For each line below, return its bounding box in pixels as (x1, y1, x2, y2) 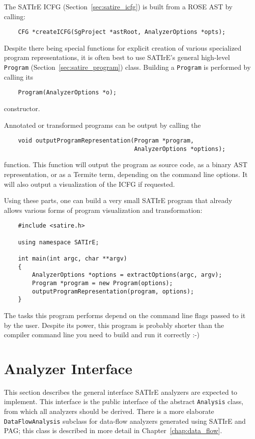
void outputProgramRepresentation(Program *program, (18, 137, 194, 145)
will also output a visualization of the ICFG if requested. (4, 178, 175, 189)
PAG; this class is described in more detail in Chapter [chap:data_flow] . (4, 425, 222, 436)
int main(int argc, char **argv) (18, 255, 127, 263)
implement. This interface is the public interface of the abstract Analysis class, (4, 396, 244, 407)
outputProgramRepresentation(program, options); (32, 288, 194, 295)
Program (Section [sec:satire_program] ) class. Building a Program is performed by (4, 62, 251, 72)
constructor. (4, 103, 40, 113)
